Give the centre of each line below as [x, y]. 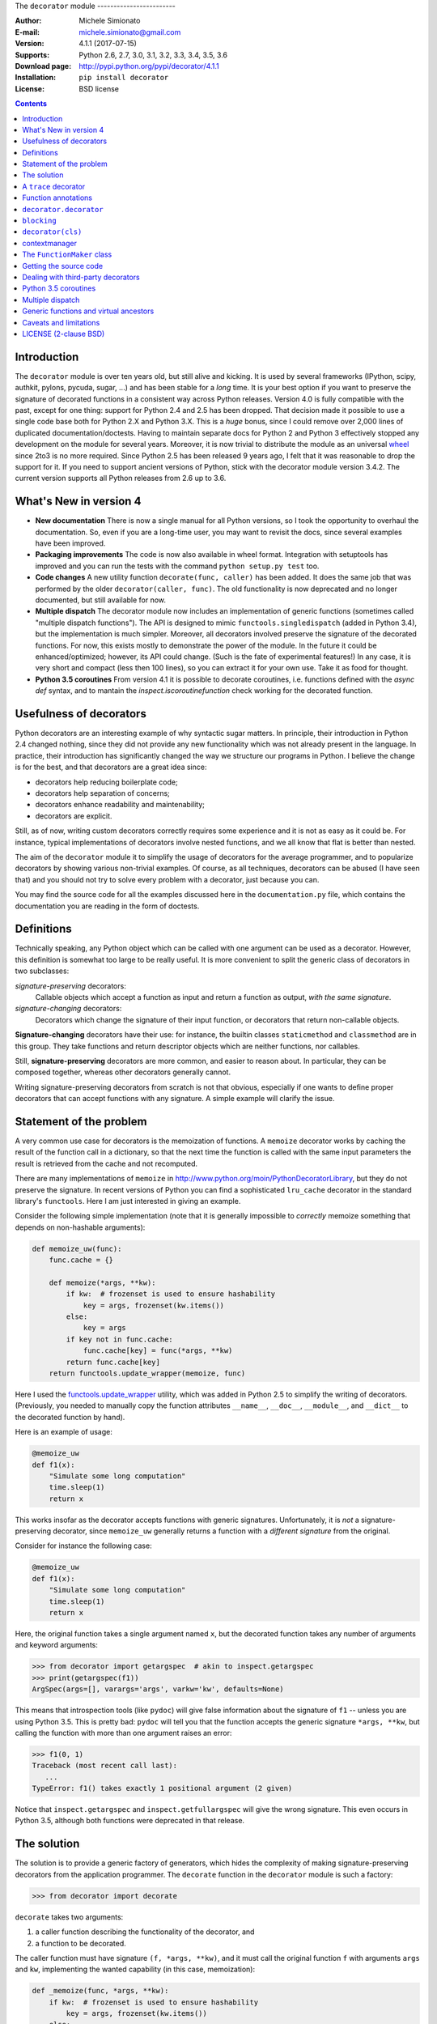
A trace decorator [54, 186]
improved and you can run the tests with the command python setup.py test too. [177, 566]
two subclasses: [42, 971]
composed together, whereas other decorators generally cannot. [123, 1072]
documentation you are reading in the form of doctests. [107, 906]
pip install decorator [124, 78]
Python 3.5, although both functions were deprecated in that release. [130, 1821]
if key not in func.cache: [119, 1339]
